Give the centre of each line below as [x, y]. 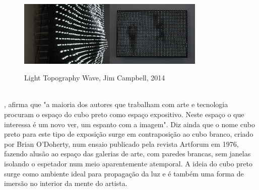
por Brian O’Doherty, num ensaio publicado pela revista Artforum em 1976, [121, 144]
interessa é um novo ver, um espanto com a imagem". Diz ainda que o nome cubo [129, 124]
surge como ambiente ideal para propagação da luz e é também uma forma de [124, 173]
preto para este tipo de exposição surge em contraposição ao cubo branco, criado [129, 134]
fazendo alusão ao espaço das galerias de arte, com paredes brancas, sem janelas [127, 154]
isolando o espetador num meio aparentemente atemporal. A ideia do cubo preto [128, 163]
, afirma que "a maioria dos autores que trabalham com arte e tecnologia [116, 104]
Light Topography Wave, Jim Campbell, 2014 [95, 78]
